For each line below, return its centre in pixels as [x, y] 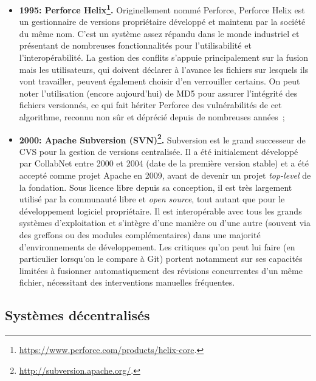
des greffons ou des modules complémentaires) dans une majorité [140, 235]
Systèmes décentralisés [77, 315]
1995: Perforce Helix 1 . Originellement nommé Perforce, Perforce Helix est [162, 9]
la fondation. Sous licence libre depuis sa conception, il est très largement [156, 187]
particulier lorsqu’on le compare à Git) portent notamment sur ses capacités [161, 259]
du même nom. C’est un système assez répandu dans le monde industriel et [159, 33]
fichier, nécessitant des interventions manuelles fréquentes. [127, 282]
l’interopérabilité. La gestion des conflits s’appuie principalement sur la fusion [164, 57]
